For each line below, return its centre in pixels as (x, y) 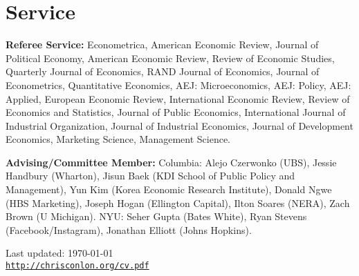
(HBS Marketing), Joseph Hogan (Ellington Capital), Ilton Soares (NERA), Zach (178, 203)
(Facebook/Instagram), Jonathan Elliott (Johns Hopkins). (129, 229)
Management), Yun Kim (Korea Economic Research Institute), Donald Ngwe (169, 189)
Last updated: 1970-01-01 (59, 253)
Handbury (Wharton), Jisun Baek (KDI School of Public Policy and (150, 176)
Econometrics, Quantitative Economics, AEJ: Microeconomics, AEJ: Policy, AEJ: (178, 85)
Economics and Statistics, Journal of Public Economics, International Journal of (176, 112)
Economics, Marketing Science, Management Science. (118, 139)
